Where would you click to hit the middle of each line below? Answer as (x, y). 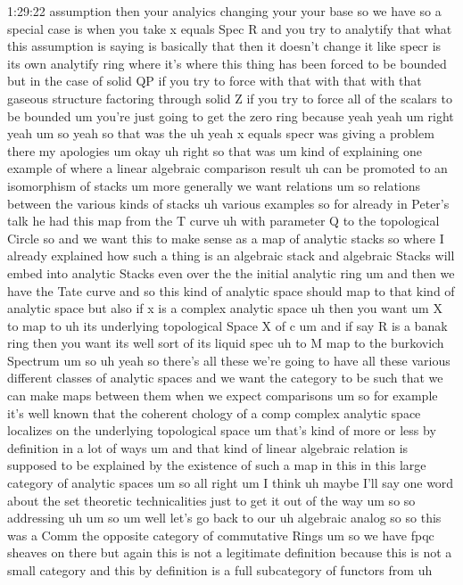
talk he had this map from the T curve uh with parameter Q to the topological (223, 221)
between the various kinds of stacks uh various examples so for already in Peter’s (228, 203)
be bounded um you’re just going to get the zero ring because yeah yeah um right (231, 115)
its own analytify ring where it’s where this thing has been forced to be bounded (227, 63)
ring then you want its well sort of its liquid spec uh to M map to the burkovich (226, 343)
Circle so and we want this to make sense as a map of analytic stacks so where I (226, 238)
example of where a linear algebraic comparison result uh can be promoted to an (227, 168)
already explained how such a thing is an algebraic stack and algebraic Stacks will (231, 255)
